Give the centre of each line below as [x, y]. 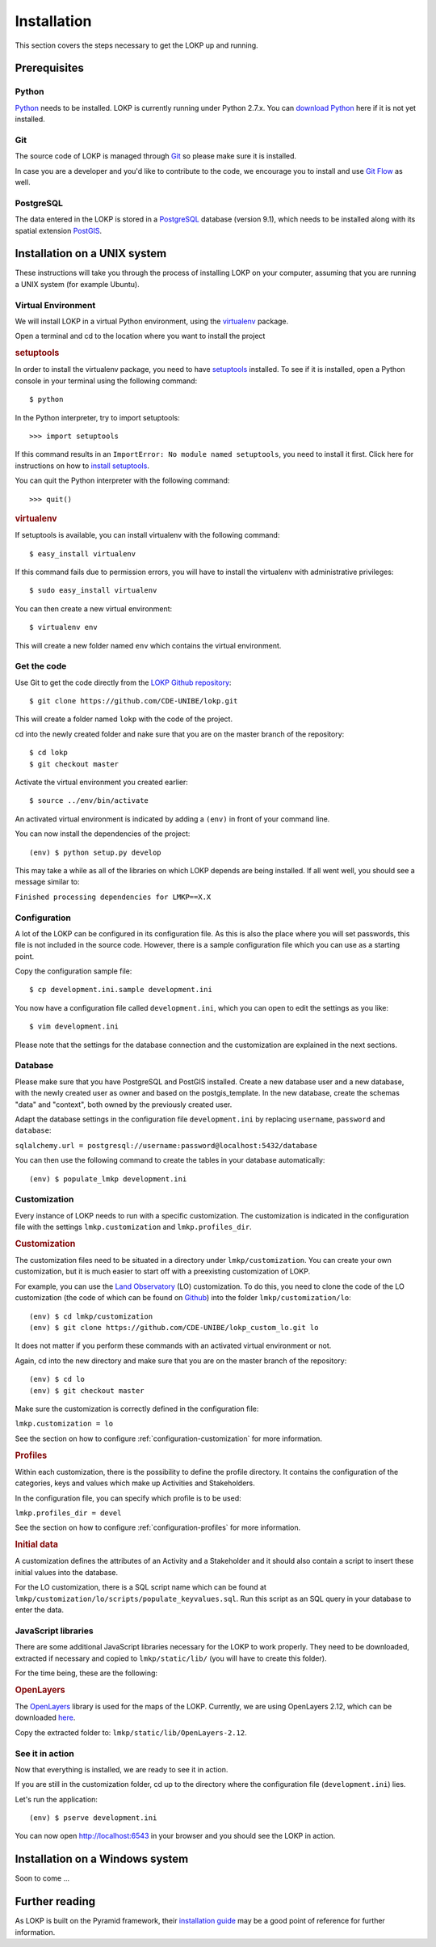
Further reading [55, 1901]
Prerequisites [49, 68]
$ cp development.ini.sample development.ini [121, 990]
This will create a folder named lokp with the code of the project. [124, 719]
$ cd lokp [48, 753]
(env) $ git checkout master [87, 1390]
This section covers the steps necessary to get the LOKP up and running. [136, 45]
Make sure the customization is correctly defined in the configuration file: [137, 1409]
